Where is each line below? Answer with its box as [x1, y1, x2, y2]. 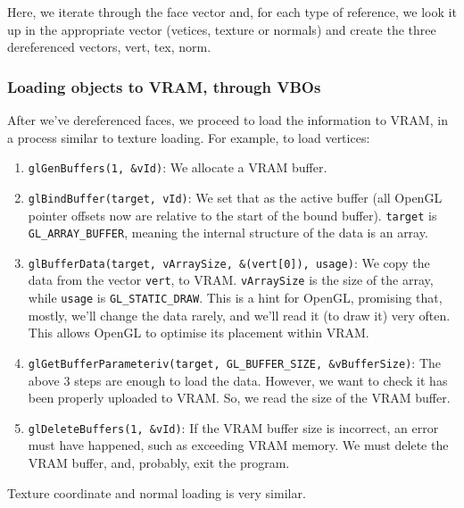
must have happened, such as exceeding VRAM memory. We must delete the [28, 436, 449, 454]
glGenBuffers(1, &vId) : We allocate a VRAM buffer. [28, 158, 327, 177]
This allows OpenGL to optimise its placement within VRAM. [28, 323, 369, 342]
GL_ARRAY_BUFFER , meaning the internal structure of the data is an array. [28, 223, 428, 242]
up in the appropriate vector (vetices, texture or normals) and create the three [7, 20, 436, 38]
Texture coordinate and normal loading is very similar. [7, 483, 306, 502]
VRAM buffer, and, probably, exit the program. [28, 454, 290, 472]
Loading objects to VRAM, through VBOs [7, 75, 321, 97]
